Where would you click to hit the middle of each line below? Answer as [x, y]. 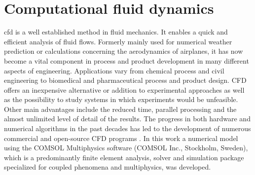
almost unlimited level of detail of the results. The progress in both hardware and [127, 119]
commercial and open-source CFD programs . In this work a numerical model [121, 138]
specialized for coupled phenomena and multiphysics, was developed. [108, 167]
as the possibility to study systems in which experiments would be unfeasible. [121, 99]
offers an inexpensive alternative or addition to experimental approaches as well [124, 89]
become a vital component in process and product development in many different [127, 60]
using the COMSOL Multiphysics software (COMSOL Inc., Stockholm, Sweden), [126, 148]
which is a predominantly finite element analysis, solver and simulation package [124, 157]
